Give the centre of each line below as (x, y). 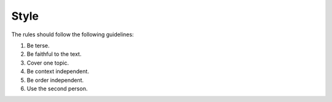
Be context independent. (58, 71)
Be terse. (38, 45)
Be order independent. (55, 80)
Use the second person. (57, 88)
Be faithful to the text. (54, 54)
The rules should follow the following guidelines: (73, 34)
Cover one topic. (48, 63)
